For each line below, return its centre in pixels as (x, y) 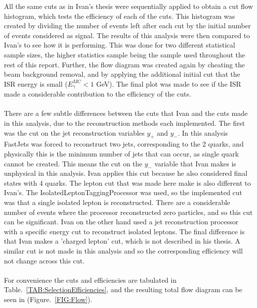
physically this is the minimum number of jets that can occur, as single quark (122, 153)
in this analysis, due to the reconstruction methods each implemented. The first (125, 123)
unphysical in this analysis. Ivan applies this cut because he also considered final (126, 173)
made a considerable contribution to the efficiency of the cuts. (98, 94)
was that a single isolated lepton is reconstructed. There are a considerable (117, 202)
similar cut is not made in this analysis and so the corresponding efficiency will (124, 250)
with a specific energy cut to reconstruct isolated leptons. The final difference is (125, 231)
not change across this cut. (44, 260)
